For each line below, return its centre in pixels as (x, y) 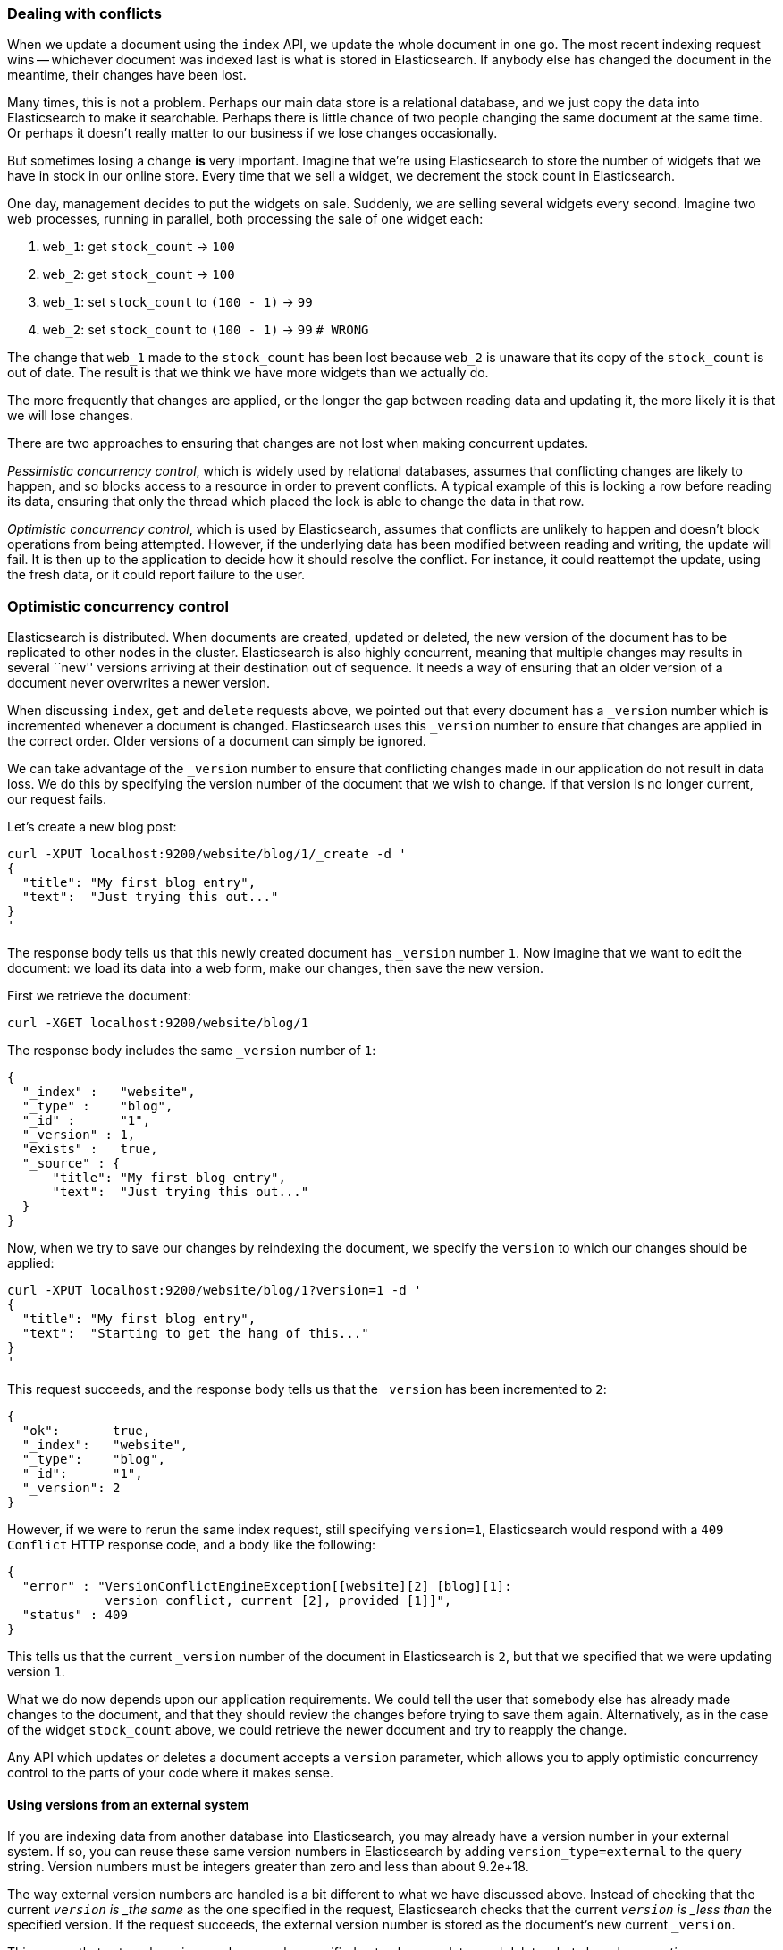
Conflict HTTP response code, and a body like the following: (192, 1545)
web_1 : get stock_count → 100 (139, 247)
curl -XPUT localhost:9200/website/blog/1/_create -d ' (207, 854)
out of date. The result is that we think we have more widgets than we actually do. (248, 373)
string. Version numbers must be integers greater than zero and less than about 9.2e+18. (268, 1867)
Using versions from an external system (128, 1804)
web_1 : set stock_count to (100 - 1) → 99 (178, 302)
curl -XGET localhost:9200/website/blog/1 (158, 1023)
